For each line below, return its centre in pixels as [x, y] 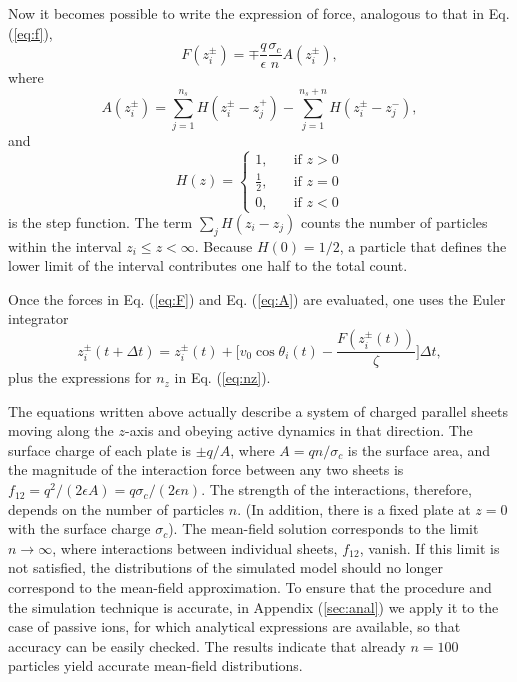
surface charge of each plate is [99, 449]
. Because [223, 245]
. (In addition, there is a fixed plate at [354, 508]
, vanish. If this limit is [429, 547]
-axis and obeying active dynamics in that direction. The [298, 430]
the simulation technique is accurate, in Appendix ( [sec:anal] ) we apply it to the [253, 606]
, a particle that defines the [423, 245]
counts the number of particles [394, 221]
